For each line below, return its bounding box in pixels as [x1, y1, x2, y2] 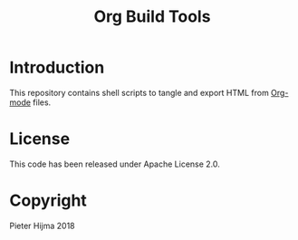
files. [33, 97, 52, 108]
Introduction [9, 57, 105, 78]
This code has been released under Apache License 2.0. [9, 158, 220, 169]
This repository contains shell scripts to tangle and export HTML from [9, 87, 269, 98]
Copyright [9, 190, 88, 211]
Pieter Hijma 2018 [9, 220, 75, 231]
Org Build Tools [93, 6, 211, 27]
